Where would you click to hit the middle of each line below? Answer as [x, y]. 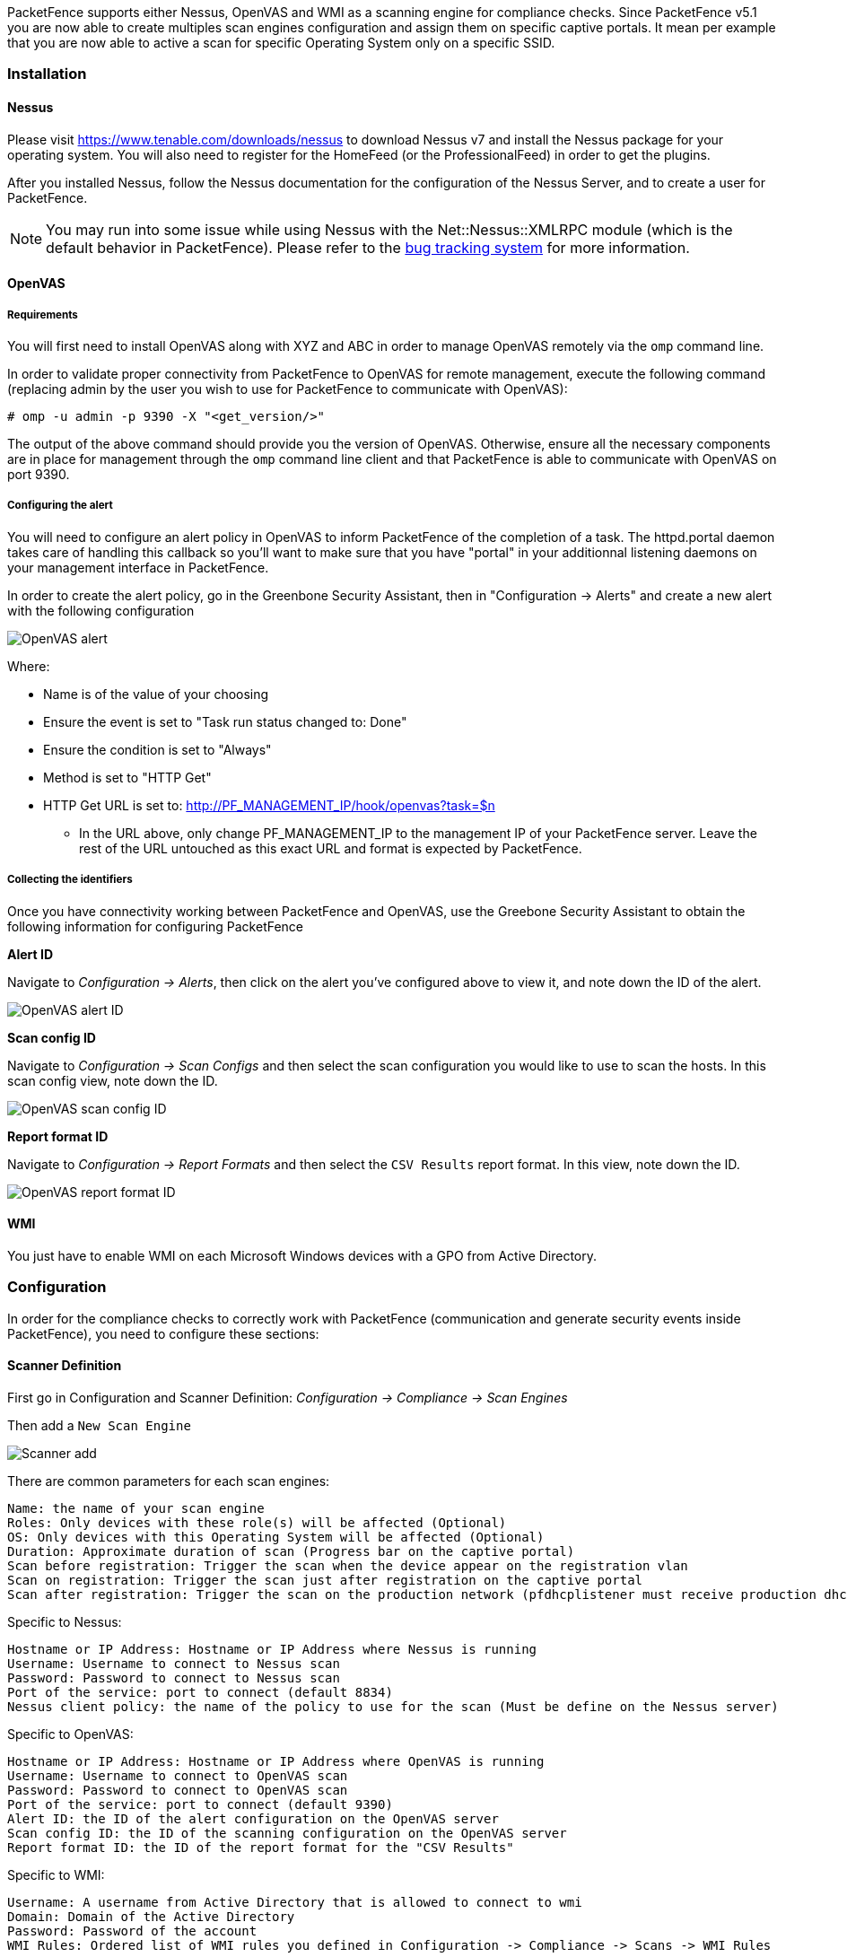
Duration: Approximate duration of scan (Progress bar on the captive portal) [291, 1551]
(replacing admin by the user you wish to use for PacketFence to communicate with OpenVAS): [288, 389]
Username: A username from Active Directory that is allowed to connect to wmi [295, 1902]
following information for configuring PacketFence [156, 926]
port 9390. [39, 474]
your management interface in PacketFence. [138, 567]
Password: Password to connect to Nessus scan [174, 1677]
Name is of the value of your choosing [156, 694]
